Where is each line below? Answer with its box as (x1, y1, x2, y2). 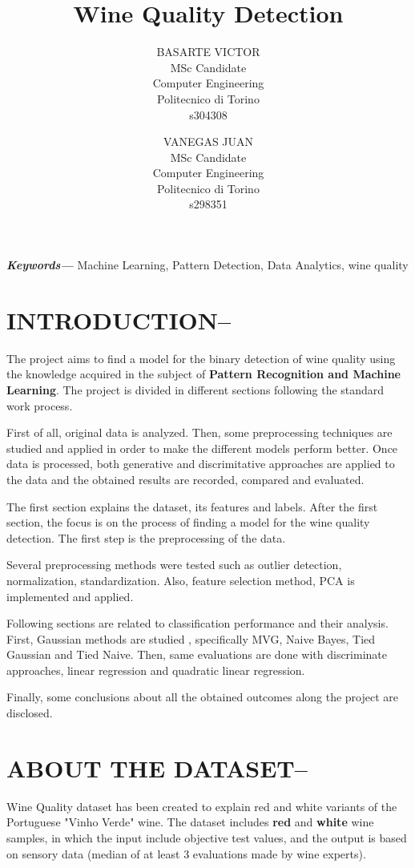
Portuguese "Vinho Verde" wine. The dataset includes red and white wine (6, 813, 374, 830)
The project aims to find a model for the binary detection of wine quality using (6, 349, 396, 366)
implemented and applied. (6, 587, 134, 604)
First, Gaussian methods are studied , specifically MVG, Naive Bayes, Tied (6, 630, 376, 647)
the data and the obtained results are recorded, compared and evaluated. (6, 470, 365, 487)
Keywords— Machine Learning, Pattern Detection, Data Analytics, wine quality (6, 256, 409, 273)
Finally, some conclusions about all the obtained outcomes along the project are (6, 688, 399, 705)
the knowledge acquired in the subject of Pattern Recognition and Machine (6, 365, 401, 382)
